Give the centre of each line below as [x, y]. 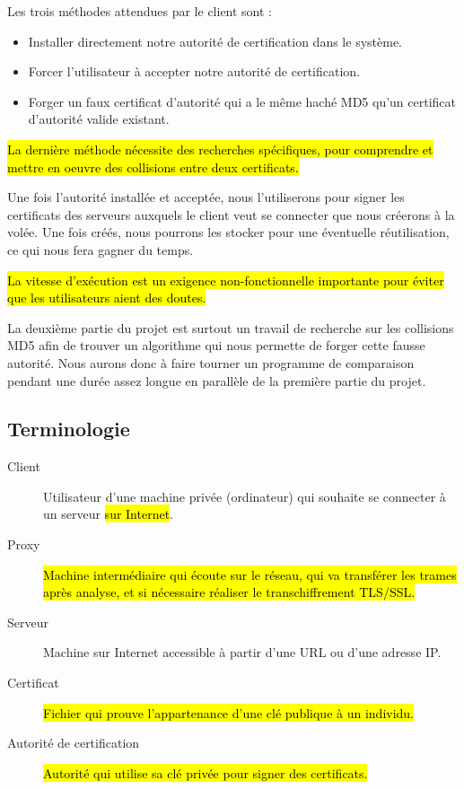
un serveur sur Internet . [109, 514]
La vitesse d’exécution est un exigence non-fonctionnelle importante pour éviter [226, 280]
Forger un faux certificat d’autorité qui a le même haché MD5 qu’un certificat [242, 101]
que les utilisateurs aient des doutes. [107, 298]
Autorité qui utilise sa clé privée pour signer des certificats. [206, 772]
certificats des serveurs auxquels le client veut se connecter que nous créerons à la [231, 214]
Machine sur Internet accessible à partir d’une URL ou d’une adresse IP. [242, 652]
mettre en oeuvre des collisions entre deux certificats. [153, 167]
